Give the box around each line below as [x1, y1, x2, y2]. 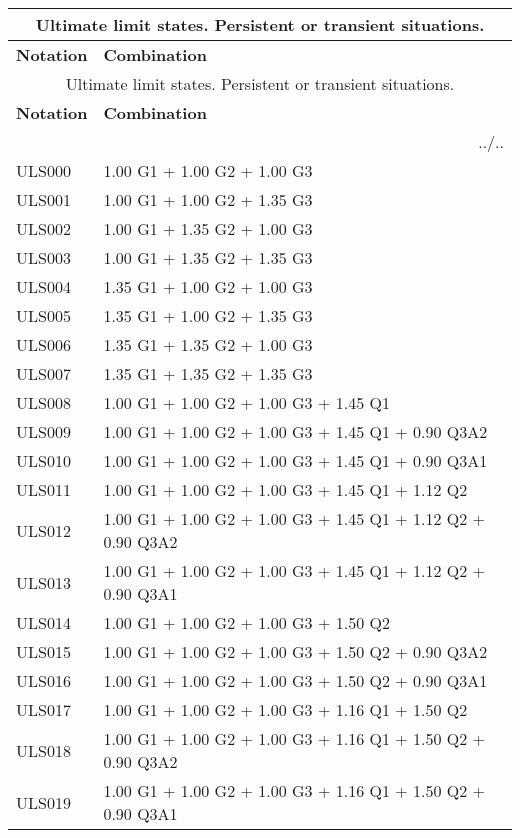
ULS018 [16, 738, 71, 762]
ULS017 [16, 698, 71, 721]
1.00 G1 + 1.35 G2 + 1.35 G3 [103, 246, 313, 269]
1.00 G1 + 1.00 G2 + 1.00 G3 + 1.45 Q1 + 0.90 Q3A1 [103, 449, 488, 472]
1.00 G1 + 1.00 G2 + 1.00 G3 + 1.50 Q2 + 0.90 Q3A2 [103, 640, 488, 663]
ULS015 [16, 640, 71, 663]
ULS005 [16, 304, 71, 327]
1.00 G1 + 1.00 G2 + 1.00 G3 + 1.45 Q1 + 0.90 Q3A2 [103, 420, 488, 443]
